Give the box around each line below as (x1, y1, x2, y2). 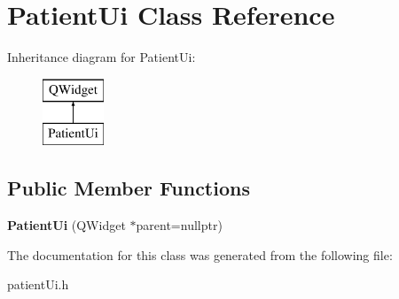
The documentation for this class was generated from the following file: (7, 245, 393, 264)
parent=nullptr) (136, 216, 223, 234)
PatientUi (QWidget (7, 216, 126, 234)
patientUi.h (7, 275, 69, 294)
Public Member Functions (7, 174, 250, 202)
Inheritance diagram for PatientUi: (7, 48, 196, 66)
